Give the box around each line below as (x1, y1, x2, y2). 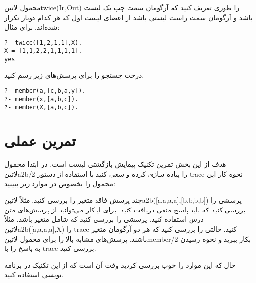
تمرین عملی (4, 130, 76, 150)
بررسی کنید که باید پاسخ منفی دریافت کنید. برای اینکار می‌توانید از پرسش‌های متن (4, 204, 246, 214)
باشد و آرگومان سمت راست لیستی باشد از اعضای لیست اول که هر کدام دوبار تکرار (4, 12, 253, 22)
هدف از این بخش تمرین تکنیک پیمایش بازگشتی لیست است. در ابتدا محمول (4, 159, 226, 169)
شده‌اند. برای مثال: (4, 22, 60, 32)
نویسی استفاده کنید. (4, 269, 64, 280)
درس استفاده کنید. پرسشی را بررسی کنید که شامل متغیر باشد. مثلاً (4, 214, 204, 224)
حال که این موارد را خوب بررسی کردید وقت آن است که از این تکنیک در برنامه (4, 259, 236, 270)
